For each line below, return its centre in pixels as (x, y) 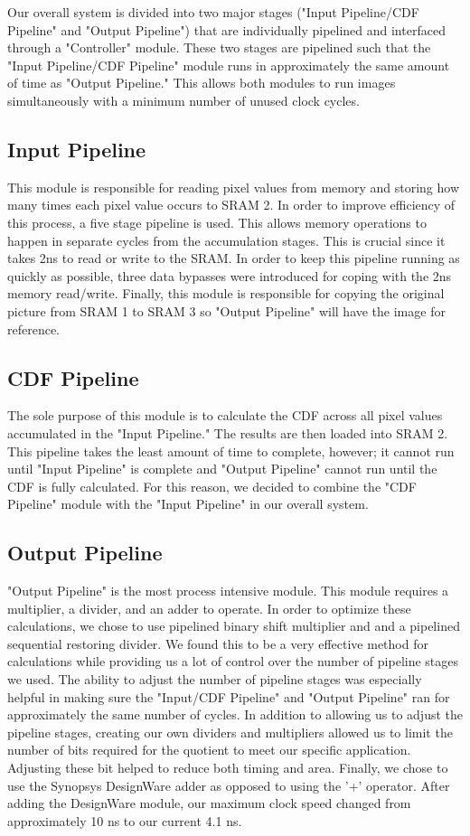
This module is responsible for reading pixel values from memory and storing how (234, 187)
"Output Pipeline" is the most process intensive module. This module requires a (228, 591)
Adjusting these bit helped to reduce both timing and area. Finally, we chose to (228, 768)
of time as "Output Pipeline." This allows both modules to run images (202, 83)
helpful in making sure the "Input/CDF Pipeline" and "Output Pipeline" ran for (229, 696)
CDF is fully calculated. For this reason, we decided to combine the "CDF (212, 486)
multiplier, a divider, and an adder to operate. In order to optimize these (209, 608)
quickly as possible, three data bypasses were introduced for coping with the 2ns (230, 275)
